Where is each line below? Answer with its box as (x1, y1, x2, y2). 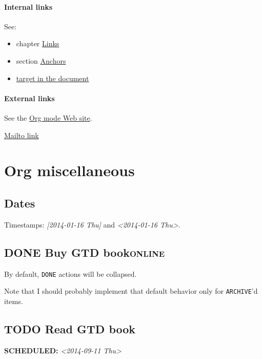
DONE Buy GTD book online (4, 244, 165, 260)
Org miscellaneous (4, 160, 135, 181)
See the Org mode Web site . (4, 112, 92, 123)
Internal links (4, 1, 53, 12)
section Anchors (16, 55, 66, 66)
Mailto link (4, 129, 39, 140)
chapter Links (16, 38, 59, 49)
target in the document (16, 72, 89, 83)
